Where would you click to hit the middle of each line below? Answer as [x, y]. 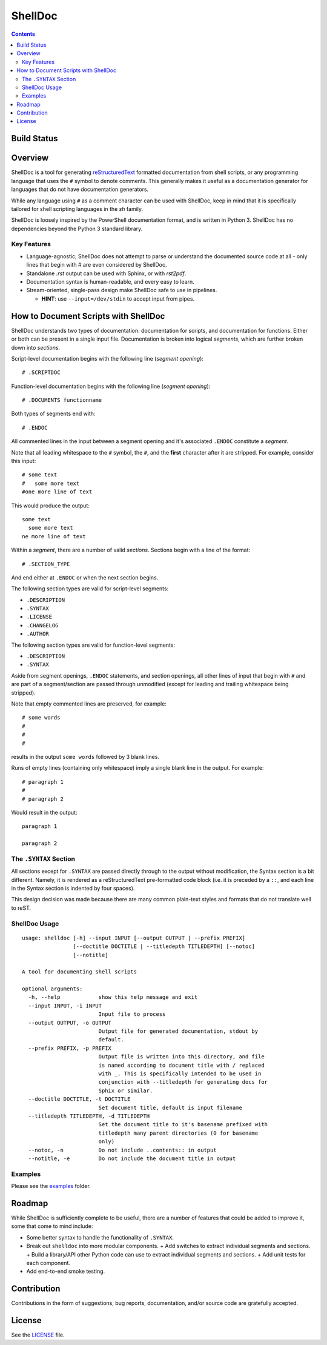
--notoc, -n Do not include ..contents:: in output [123, 1150]
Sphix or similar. [126, 1090]
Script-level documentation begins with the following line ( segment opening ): [107, 358]
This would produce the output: [51, 506]
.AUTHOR [38, 634]
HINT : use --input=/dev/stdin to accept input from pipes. [118, 299]
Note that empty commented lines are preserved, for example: [89, 704]
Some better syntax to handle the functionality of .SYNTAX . [100, 1237]
